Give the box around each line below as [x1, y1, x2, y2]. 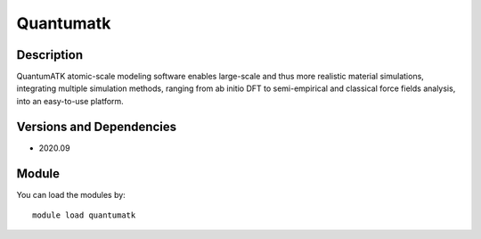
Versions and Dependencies [16, 119, 177, 134]
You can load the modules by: [16, 189, 126, 200]
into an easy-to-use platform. [16, 95, 124, 106]
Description [16, 47, 84, 62]
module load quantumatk [32, 210, 136, 220]
